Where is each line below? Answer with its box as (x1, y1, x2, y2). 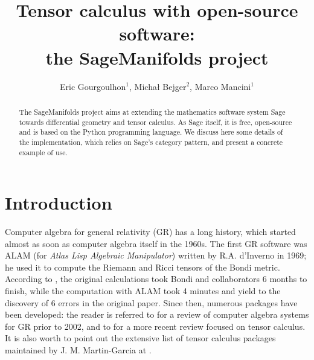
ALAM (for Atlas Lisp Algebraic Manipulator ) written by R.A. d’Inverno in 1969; (5, 249, 307, 262)
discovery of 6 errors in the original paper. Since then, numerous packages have (5, 296, 298, 309)
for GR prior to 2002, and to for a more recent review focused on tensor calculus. (5, 320, 306, 332)
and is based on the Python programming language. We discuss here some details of (19, 127, 283, 137)
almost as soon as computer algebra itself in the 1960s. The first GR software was (5, 237, 307, 249)
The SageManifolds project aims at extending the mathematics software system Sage (19, 106, 286, 117)
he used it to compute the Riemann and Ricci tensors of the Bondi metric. (5, 260, 280, 273)
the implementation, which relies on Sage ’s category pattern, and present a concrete (19, 137, 283, 147)
